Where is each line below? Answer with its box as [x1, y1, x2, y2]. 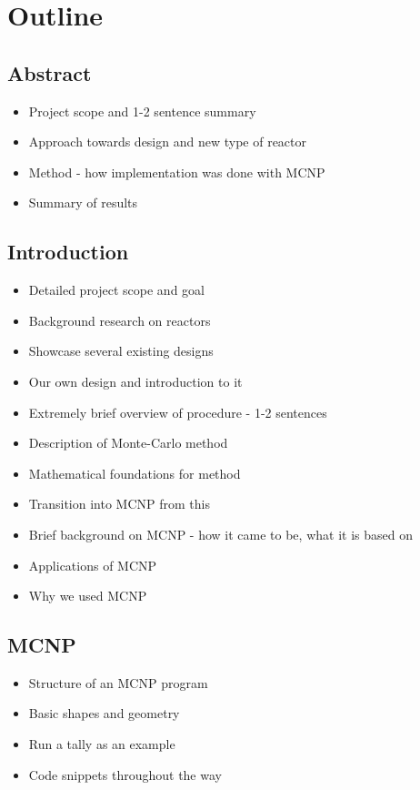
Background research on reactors [28, 310, 211, 329]
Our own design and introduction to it [28, 371, 243, 390]
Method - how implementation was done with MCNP [28, 162, 325, 181]
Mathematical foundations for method [28, 463, 241, 482]
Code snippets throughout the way [28, 765, 222, 784]
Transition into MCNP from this [28, 494, 210, 513]
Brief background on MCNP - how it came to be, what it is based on [28, 524, 413, 543]
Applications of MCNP [28, 555, 157, 574]
